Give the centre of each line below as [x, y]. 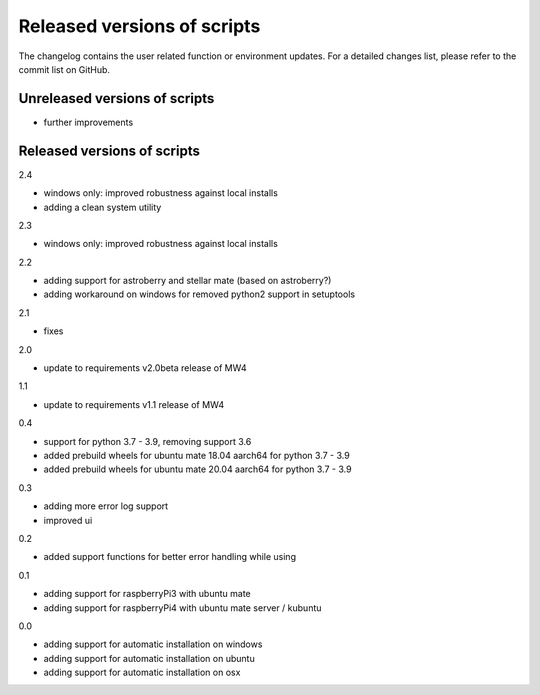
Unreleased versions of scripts [116, 98]
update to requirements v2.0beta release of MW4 [145, 368]
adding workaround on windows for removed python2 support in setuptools [199, 294]
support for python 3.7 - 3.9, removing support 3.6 [147, 441]
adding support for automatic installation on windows [153, 644]
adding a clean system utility [102, 207]
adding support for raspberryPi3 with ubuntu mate [147, 594]
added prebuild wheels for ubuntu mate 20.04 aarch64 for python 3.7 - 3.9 [197, 469]
